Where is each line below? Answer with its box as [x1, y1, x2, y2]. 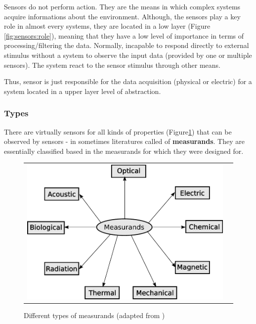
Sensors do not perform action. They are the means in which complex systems [4, 1, 241, 11]
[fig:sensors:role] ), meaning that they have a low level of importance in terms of [4, 30, 244, 41]
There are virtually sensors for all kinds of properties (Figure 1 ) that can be [4, 126, 232, 137]
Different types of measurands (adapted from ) [24, 310, 165, 320]
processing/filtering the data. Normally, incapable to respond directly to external [4, 40, 249, 50]
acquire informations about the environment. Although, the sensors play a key [4, 11, 241, 21]
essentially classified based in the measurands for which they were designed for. [4, 145, 244, 156]
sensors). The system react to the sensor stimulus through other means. [4, 59, 221, 70]
